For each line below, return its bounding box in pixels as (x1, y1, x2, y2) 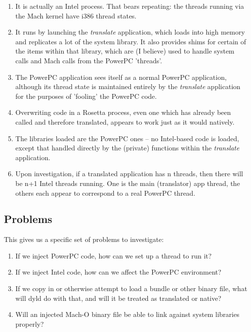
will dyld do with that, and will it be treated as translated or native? (15, 293, 221, 303)
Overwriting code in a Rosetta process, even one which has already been (15, 107, 231, 117)
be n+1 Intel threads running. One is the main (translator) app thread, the (15, 178, 240, 188)
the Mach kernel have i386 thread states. (15, 10, 137, 20)
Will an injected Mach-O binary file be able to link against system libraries (15, 309, 239, 319)
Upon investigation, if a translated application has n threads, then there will (15, 168, 243, 179)
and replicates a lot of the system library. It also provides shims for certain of (15, 36, 246, 46)
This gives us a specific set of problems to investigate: (4, 234, 164, 244)
